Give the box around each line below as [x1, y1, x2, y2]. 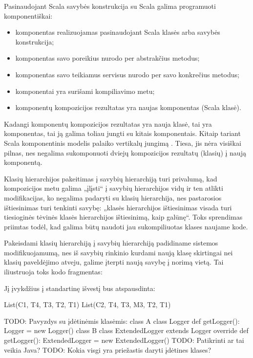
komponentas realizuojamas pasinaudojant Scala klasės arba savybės [15, 27, 220, 37]
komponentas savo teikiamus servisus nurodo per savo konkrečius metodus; [15, 69, 239, 79]
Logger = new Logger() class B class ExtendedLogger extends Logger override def [4, 325, 249, 336]
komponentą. [4, 157, 42, 167]
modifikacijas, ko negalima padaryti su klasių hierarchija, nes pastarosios [4, 192, 222, 202]
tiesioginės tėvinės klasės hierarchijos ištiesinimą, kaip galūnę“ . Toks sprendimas [4, 212, 243, 222]
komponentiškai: [4, 10, 53, 21]
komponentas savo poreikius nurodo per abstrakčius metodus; [15, 53, 200, 63]
